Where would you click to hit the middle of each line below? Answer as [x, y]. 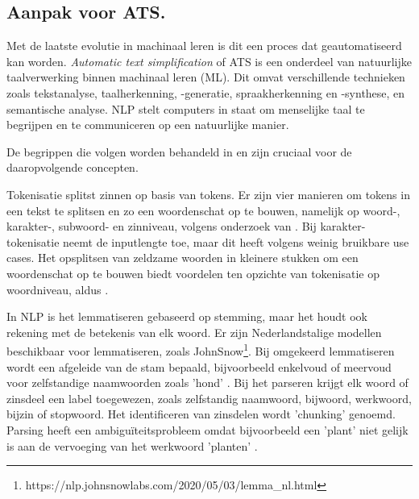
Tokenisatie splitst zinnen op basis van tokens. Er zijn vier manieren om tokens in [208, 194]
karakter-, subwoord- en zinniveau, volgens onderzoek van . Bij [162, 226]
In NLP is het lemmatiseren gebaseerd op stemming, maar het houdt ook [187, 316]
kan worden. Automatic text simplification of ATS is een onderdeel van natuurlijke [209, 61]
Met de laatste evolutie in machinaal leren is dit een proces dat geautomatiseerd [204, 46]
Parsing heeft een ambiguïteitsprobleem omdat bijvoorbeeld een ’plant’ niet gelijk [207, 429]
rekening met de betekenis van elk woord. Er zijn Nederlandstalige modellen [194, 332]
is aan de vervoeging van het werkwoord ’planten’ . [132, 445]
